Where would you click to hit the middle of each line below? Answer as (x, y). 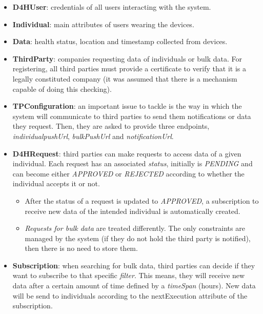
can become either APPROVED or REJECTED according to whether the (128, 173)
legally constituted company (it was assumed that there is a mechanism (125, 78)
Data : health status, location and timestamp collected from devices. (120, 41)
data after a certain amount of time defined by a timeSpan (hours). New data (134, 286)
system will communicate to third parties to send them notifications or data (132, 116)
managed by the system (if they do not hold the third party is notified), (138, 238)
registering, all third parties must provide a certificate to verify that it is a (129, 68)
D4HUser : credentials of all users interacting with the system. (112, 7)
